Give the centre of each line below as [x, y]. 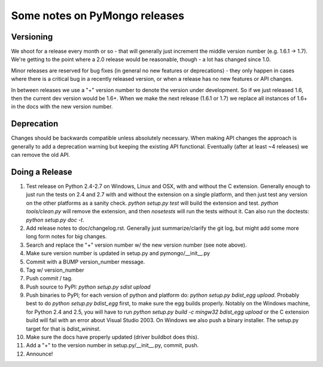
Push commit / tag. [49, 278]
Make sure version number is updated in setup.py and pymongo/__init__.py [118, 253]
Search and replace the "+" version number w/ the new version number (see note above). [136, 245]
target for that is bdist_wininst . [63, 329]
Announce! [39, 354]
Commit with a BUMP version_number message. [86, 262]
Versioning [32, 37]
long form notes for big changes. [66, 236]
